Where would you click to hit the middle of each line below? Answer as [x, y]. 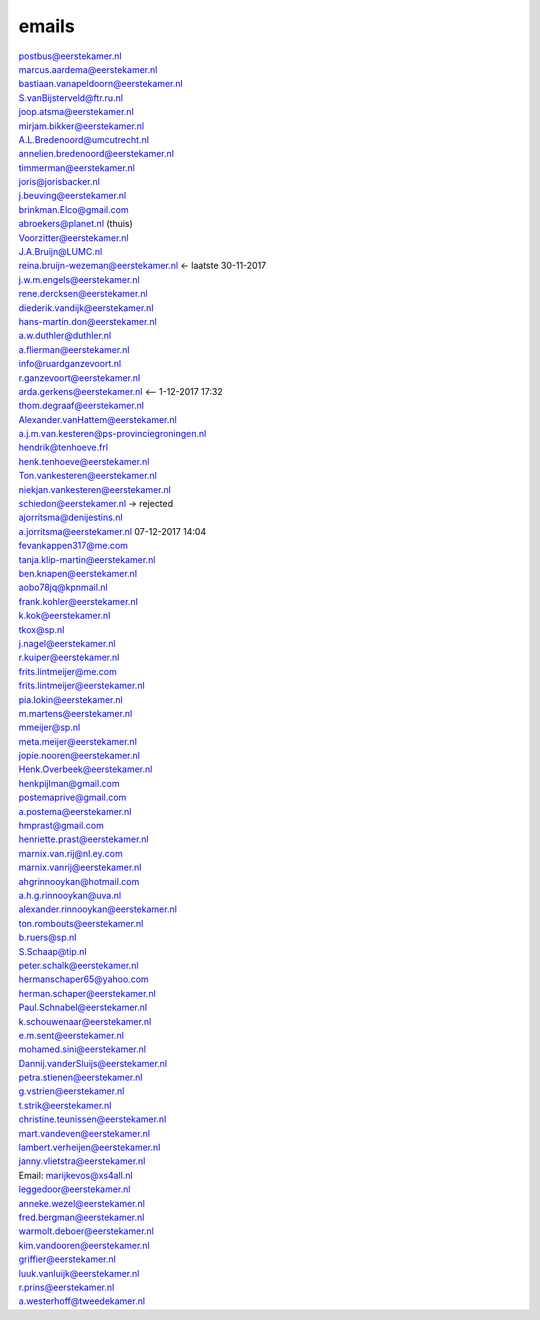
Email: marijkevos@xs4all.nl [76, 1175]
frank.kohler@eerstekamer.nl [78, 601]
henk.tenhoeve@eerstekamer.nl [84, 461]
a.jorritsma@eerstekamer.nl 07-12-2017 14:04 [112, 531]
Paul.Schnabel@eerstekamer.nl [83, 1007]
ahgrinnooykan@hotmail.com [79, 881]
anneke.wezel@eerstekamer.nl [81, 1203]
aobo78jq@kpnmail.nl [63, 587]
